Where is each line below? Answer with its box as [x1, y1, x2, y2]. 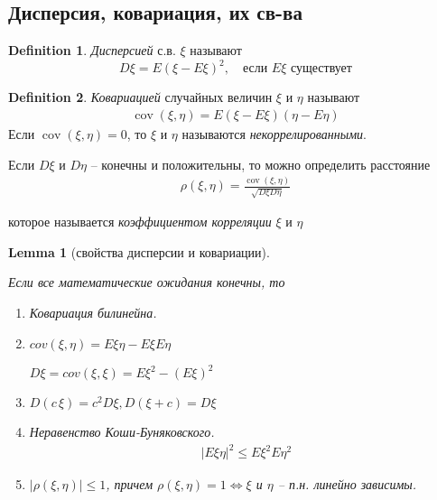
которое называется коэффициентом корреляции [8, 212, 272, 231]
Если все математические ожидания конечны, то [8, 273, 285, 292]
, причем [106, 475, 153, 494]
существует [290, 62, 352, 76]
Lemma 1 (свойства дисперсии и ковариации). [8, 242, 270, 261]
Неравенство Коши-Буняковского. [29, 422, 215, 441]
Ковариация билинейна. [29, 302, 157, 321]
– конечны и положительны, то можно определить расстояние [90, 154, 431, 173]
